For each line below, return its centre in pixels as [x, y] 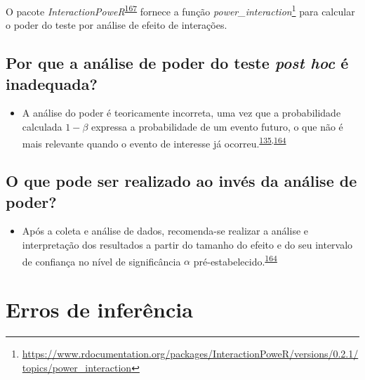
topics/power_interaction [77, 367]
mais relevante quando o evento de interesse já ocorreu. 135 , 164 [154, 142]
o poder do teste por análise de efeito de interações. [117, 25]
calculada [42, 127]
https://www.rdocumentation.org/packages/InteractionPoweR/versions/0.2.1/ [190, 354]
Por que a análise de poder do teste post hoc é [177, 63]
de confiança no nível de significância [101, 261]
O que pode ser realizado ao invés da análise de [181, 181]
